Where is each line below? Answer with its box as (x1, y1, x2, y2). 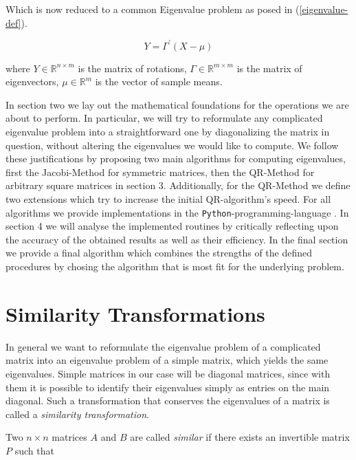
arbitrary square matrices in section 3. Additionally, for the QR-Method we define (5, 178, 351, 193)
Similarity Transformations (5, 299, 265, 327)
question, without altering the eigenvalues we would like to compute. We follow (5, 138, 339, 152)
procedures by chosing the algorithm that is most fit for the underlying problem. (5, 259, 344, 274)
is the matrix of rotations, (78, 61, 187, 75)
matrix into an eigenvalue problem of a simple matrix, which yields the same (5, 353, 329, 367)
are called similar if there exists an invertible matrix (130, 430, 350, 444)
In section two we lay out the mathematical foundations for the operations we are (5, 97, 349, 111)
